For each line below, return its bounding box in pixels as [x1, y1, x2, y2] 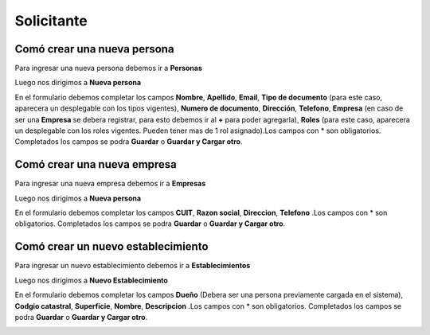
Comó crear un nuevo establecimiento [14, 240, 209, 254]
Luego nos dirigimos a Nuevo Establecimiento [14, 275, 169, 285]
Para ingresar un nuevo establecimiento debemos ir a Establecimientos [14, 261, 251, 271]
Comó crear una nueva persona [14, 42, 174, 56]
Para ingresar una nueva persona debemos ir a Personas [14, 64, 202, 73]
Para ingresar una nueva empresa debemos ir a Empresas [14, 179, 206, 189]
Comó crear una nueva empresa [14, 158, 177, 171]
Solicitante [14, 12, 88, 29]
